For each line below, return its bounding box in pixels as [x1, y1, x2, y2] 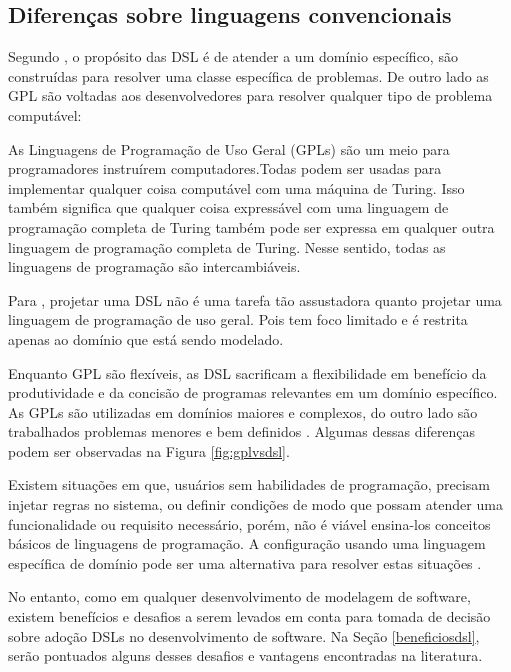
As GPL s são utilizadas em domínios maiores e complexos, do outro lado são [8, 401, 478, 422]
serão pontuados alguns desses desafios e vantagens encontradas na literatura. [8, 645, 483, 666]
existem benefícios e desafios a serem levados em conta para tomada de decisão [8, 606, 491, 627]
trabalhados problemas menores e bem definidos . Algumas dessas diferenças [8, 421, 476, 442]
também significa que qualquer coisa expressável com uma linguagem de [8, 197, 449, 218]
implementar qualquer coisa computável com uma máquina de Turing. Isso [8, 177, 465, 198]
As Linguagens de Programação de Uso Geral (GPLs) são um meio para [8, 138, 450, 159]
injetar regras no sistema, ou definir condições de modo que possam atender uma [8, 494, 503, 515]
